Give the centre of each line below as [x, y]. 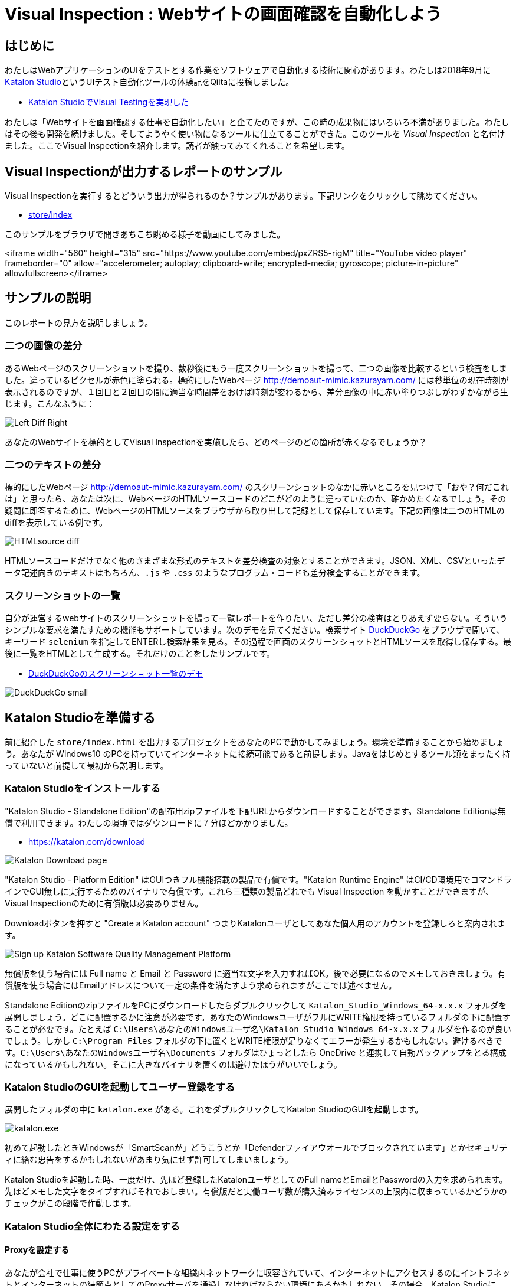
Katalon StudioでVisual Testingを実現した [109, 102]
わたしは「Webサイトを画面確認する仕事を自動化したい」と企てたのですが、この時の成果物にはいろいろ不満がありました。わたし [257, 122]
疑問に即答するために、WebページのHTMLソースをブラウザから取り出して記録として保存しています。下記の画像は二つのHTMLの [255, 511]
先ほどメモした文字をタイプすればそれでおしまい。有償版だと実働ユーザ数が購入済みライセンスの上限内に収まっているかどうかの [256, 1192]
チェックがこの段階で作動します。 [70, 1203]
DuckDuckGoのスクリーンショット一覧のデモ [116, 674]
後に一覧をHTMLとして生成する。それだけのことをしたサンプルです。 [140, 654]
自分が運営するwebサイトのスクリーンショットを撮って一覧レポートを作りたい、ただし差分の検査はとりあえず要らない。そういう [256, 618]
